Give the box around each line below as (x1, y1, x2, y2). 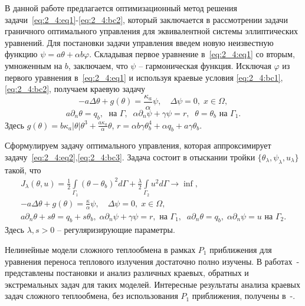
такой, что (5, 163, 41, 176)
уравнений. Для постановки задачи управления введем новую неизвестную (5, 36, 274, 48)
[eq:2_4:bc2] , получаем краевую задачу (5, 83, 145, 95)
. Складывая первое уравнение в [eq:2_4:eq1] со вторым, (89, 48, 295, 60)
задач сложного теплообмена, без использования (5, 289, 178, 302)
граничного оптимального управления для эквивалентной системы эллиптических (5, 25, 299, 37)
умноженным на (5, 59, 63, 71)
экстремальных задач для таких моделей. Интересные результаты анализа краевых (5, 278, 300, 290)
